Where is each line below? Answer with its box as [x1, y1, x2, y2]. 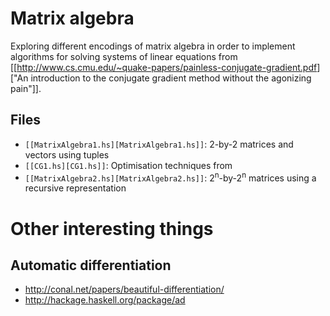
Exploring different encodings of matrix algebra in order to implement [10, 40, 296, 52]
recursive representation [24, 182, 127, 194]
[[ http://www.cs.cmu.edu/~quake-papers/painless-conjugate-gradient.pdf [10, 61, 318, 73]
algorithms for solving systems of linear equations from [10, 50, 238, 62]
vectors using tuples [24, 148, 110, 161]
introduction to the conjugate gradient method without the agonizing [30, 72, 312, 84]
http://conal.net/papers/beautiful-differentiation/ [24, 283, 225, 296]
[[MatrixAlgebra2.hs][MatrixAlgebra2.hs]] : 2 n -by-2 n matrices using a [24, 170, 317, 184]
